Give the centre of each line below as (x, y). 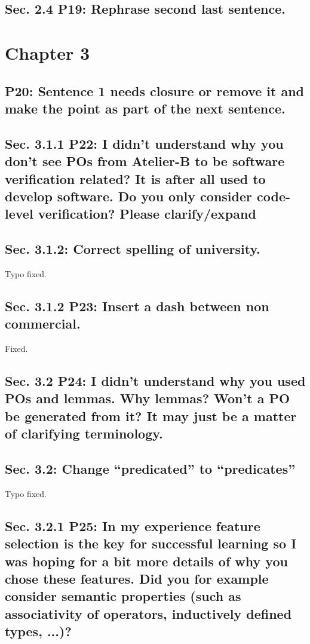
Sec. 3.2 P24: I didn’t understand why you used (155, 381)
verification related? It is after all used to (135, 178)
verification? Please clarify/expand (147, 214)
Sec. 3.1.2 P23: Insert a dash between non (137, 306)
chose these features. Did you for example (137, 578)
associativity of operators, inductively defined (148, 613)
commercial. (43, 323)
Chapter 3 (47, 52)
